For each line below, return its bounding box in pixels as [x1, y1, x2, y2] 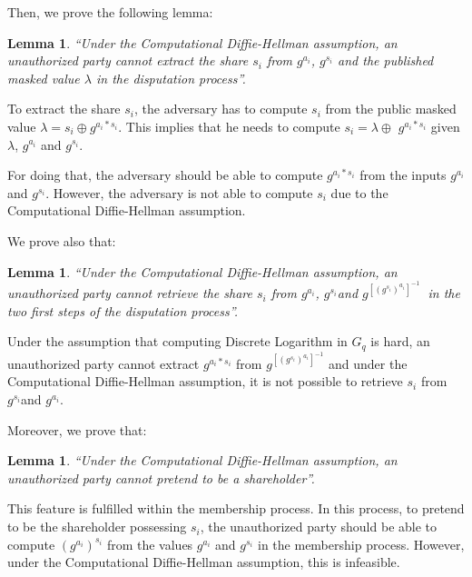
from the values [106, 534, 193, 553]
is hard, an [370, 332, 430, 351]
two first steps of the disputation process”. [7, 301, 239, 320]
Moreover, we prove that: [7, 420, 147, 439]
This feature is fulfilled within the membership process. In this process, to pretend [7, 499, 465, 518]
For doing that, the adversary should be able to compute [7, 165, 323, 184]
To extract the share [7, 99, 121, 118]
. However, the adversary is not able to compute [45, 183, 313, 202]
